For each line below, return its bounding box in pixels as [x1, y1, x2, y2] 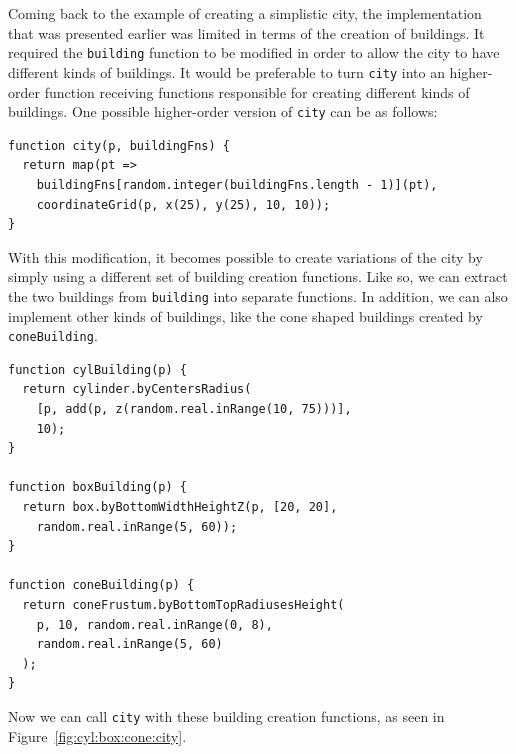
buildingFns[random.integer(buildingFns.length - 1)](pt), [36, 177, 438, 192]
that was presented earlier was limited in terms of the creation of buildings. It [8, 22, 485, 43]
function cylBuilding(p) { [8, 362, 187, 377]
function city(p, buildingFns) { [8, 138, 230, 153]
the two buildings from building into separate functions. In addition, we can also [8, 285, 508, 306]
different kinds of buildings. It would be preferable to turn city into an [8, 61, 445, 82]
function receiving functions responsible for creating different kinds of [44, 81, 470, 102]
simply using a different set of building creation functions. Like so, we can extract [8, 266, 508, 287]
